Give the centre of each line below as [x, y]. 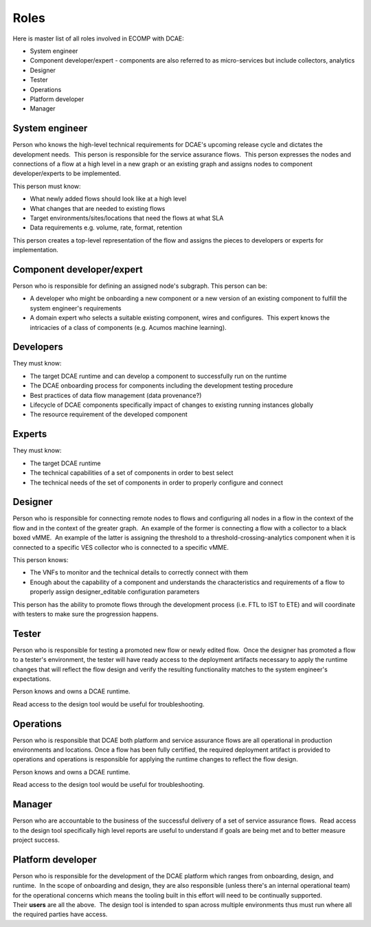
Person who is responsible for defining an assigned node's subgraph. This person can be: [140, 286]
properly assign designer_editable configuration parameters [115, 592]
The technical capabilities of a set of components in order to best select [132, 473]
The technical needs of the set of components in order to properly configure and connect [156, 482]
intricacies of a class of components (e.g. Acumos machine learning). [128, 327]
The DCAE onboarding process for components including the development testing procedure [161, 386]
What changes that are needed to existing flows [98, 208]
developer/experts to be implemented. [67, 174]
